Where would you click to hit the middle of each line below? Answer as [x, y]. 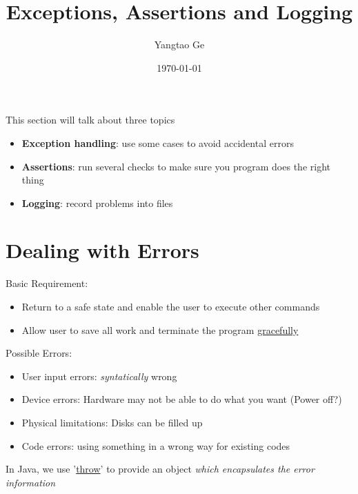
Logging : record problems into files [97, 202]
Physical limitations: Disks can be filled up [112, 422]
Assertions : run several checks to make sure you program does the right [176, 166]
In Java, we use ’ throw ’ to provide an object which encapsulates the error [160, 469]
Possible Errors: [39, 353]
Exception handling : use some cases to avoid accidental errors [158, 142]
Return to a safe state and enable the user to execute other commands [171, 306]
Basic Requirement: [47, 283]
